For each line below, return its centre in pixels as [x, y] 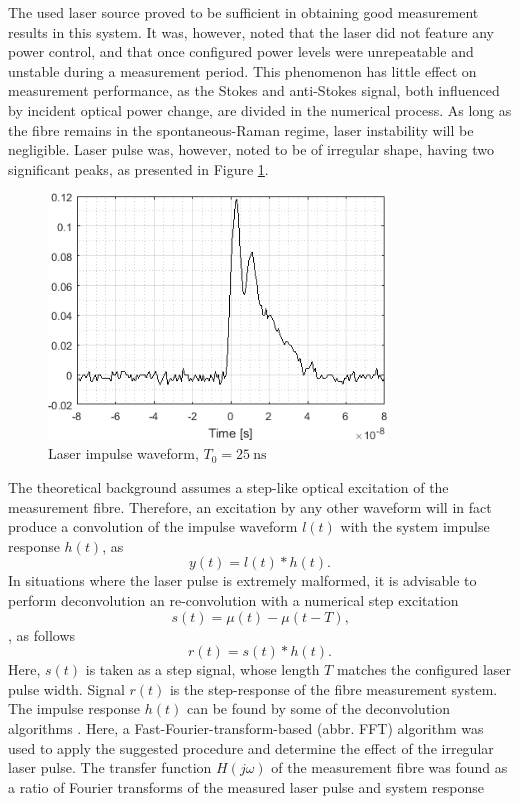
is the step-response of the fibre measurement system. [333, 688]
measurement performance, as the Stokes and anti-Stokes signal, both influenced [254, 90]
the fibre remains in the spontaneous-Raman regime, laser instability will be [241, 129]
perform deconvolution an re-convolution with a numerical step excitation [233, 600]
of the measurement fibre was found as [389, 767]
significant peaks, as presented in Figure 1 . [138, 168]
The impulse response [74, 708]
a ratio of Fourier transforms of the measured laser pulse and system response [246, 786]
